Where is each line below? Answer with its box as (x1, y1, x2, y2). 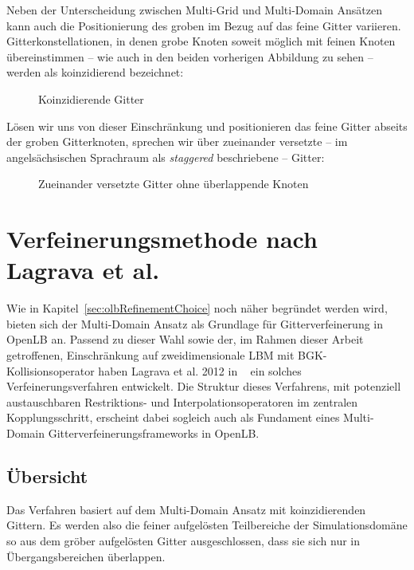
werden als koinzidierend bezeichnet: (6, 64, 184, 81)
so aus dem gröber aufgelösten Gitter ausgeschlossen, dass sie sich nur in (6, 532, 360, 548)
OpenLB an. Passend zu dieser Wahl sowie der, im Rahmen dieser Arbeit (6, 331, 364, 348)
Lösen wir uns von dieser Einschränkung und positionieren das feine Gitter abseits (6, 117, 408, 134)
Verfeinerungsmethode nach (6, 222, 318, 255)
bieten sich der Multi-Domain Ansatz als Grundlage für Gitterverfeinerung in (6, 315, 384, 332)
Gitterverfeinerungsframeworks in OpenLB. (48, 425, 260, 441)
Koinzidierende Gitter (38, 90, 144, 107)
